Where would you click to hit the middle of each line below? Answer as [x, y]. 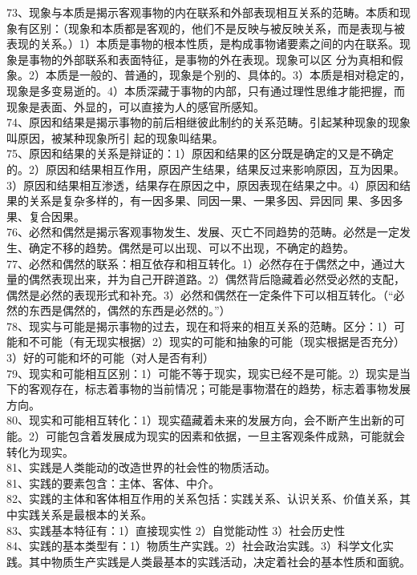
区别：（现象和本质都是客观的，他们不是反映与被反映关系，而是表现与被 [217, 28]
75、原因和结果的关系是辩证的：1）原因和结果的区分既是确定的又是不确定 [200, 153]
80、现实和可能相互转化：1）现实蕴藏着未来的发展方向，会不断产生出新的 [200, 420]
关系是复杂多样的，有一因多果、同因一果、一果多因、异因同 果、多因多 [216, 201]
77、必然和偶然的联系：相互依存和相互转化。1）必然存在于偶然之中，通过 [200, 263]
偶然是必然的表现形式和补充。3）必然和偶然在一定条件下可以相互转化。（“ [200, 294]
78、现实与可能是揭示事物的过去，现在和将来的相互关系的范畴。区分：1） [200, 326]
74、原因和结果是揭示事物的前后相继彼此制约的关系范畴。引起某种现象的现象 [208, 122]
